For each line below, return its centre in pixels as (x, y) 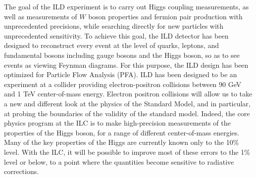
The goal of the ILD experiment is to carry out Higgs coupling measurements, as (127, 6)
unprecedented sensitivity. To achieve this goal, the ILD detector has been (116, 35)
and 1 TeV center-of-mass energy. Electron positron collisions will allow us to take (128, 94)
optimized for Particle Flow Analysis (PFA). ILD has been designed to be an (121, 74)
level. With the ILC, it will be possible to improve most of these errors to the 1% (127, 152)
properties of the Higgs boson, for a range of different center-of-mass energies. (122, 132)
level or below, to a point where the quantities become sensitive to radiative (119, 161)
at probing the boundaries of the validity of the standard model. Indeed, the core (127, 113)
